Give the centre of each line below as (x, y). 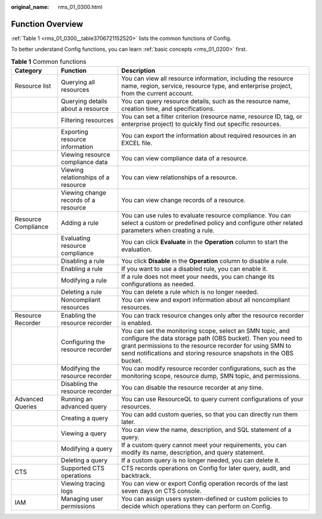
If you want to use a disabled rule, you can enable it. (195, 269)
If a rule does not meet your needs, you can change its (198, 277)
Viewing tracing (83, 484)
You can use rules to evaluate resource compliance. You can (206, 216)
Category (28, 70)
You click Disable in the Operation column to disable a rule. (205, 261)
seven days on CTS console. (162, 491)
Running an (77, 399)
